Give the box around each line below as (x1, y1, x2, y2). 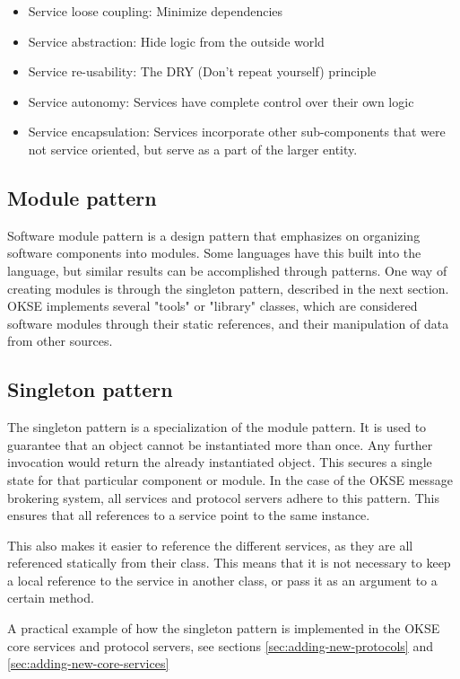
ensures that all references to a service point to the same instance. (7, 506, 370, 525)
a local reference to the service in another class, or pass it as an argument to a (7, 570, 438, 589)
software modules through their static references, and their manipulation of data (7, 313, 449, 332)
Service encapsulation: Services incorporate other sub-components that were (28, 122, 446, 141)
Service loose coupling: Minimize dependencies (28, 2, 283, 20)
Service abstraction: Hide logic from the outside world (28, 31, 325, 50)
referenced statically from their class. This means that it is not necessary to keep (7, 553, 451, 572)
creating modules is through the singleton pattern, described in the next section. (7, 278, 449, 297)
